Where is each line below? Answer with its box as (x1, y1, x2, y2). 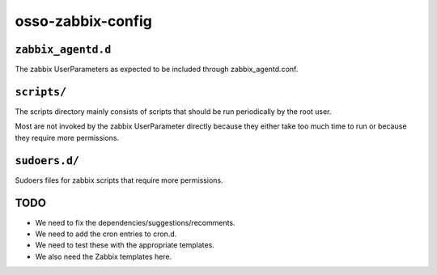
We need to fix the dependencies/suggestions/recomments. (35, 218, 235, 227)
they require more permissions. (15, 133, 120, 142)
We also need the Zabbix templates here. (35, 252, 172, 261)
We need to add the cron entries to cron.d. (35, 229, 177, 239)
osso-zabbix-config (15, 12, 153, 30)
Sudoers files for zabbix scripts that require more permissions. (15, 175, 223, 185)
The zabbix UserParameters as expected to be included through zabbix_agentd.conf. (15, 65, 299, 74)
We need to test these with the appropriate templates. (35, 240, 214, 250)
